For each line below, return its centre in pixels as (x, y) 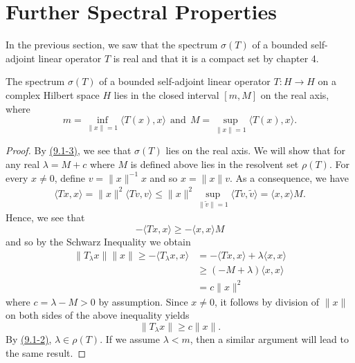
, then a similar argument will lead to (270, 339)
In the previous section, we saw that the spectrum (112, 45)
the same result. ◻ (46, 352)
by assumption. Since (143, 301)
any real (23, 164)
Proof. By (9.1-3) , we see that (69, 150)
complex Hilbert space (53, 94)
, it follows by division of (267, 301)
